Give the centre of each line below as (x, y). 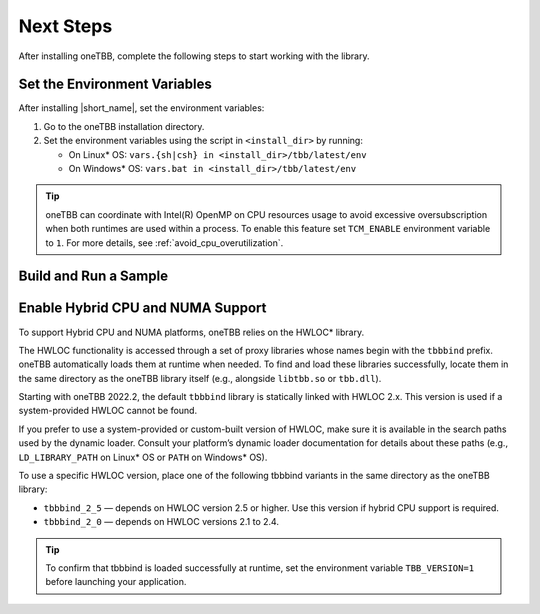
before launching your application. (116, 582)
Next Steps (65, 26)
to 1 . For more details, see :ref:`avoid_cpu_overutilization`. (164, 242)
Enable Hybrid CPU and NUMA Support (142, 308)
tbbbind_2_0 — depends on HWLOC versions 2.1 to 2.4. (161, 522)
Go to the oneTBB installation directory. (124, 126)
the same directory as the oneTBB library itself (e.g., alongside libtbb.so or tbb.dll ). (200, 378)
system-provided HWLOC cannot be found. (108, 411)
